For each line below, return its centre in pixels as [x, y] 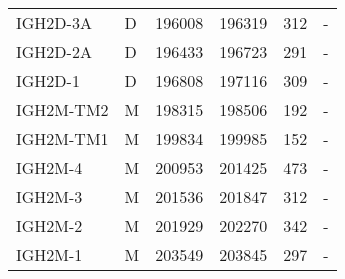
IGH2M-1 [49, 254]
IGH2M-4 [49, 167]
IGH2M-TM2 [62, 109]
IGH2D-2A [54, 51]
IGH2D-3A [54, 22]
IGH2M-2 [49, 225]
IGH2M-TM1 [62, 138]
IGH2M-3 [49, 196]
